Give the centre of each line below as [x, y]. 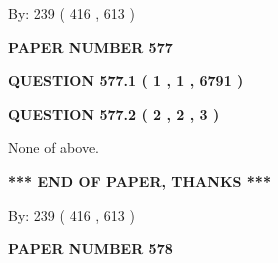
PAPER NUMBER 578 [90, 248]
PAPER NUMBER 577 [90, 46]
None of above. [53, 147]
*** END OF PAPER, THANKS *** [139, 180]
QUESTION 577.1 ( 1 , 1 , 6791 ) [126, 80]
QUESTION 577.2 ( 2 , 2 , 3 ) [114, 113]
